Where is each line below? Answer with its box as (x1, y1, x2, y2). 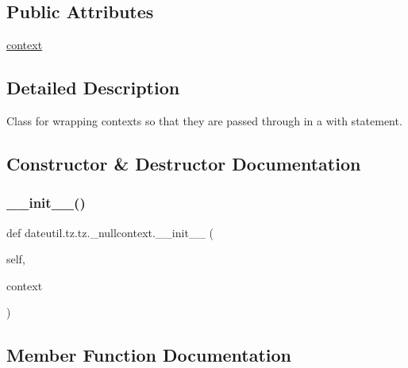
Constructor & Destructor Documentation (6, 151, 361, 175)
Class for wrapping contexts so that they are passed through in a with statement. (6, 113, 402, 128)
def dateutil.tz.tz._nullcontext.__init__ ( (6, 224, 214, 240)
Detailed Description (6, 75, 180, 100)
